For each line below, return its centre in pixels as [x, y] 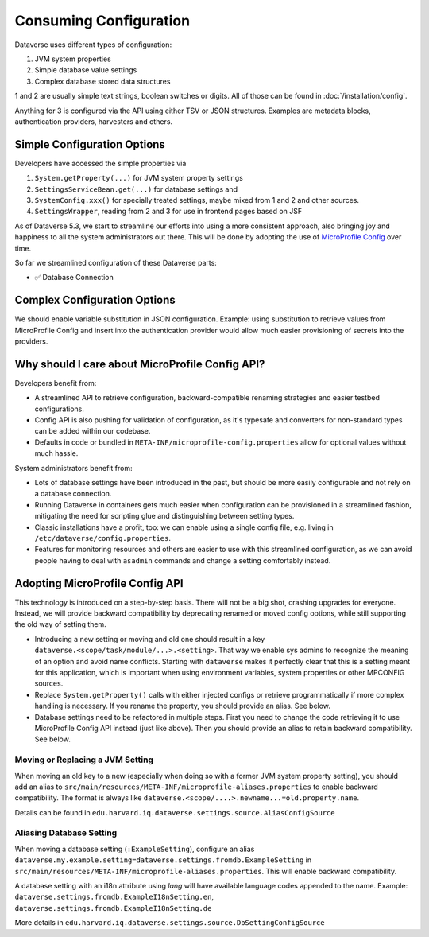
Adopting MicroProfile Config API [99, 583]
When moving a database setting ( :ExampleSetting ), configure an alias [135, 849]
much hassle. [56, 453]
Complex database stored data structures [102, 81]
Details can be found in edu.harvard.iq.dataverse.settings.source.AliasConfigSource [175, 812]
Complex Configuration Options [95, 300]
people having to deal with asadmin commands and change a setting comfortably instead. [183, 560]
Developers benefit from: [56, 383]
